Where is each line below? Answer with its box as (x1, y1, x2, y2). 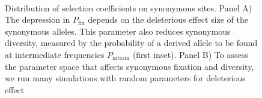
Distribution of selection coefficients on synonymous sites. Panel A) (5, 1, 252, 14)
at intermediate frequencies (5, 48, 105, 60)
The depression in (5, 13, 70, 26)
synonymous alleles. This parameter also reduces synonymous (5, 24, 231, 37)
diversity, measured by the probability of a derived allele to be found (5, 36, 258, 49)
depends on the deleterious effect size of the (88, 13, 248, 26)
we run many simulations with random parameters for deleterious (5, 72, 246, 84)
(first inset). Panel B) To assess (132, 48, 248, 60)
